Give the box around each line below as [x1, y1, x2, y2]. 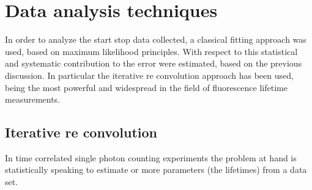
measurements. [5, 93, 61, 106]
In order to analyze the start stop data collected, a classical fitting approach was [5, 33, 306, 46]
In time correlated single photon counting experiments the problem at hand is [5, 151, 297, 164]
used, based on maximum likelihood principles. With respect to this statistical [5, 45, 298, 57]
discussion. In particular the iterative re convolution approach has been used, [5, 68, 294, 81]
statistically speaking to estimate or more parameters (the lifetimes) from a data [5, 163, 307, 176]
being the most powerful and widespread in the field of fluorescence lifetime [5, 81, 288, 93]
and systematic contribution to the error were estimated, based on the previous [5, 57, 302, 70]
